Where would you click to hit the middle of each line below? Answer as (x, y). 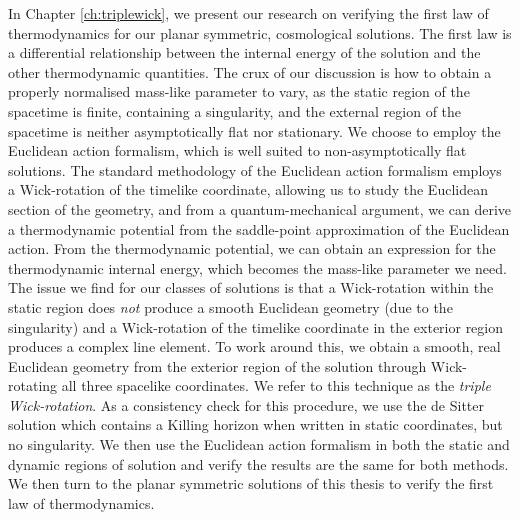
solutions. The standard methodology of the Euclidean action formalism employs (255, 169)
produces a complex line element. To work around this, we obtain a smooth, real (254, 346)
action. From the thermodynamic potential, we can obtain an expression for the (252, 248)
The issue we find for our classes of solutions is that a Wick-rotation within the (251, 287)
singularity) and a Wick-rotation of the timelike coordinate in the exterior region (256, 326)
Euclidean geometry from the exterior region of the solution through (217, 365)
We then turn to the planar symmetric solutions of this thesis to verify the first (251, 483)
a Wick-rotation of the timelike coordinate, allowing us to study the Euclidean (248, 189)
